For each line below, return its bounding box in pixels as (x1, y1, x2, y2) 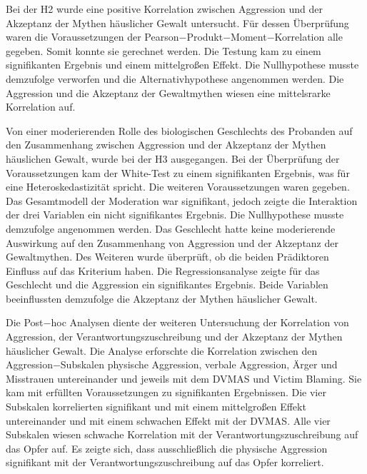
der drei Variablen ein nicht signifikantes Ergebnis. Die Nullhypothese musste (6, 207, 344, 222)
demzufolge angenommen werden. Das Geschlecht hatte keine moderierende (6, 221, 336, 236)
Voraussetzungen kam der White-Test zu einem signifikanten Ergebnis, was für (6, 165, 350, 180)
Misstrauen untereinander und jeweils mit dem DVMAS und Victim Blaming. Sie (6, 370, 362, 385)
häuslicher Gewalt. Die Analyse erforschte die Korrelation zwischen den (6, 343, 318, 358)
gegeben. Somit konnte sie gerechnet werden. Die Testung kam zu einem (6, 43, 321, 58)
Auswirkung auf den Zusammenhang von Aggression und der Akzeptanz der (6, 235, 338, 250)
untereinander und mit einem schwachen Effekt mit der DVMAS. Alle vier (6, 413, 331, 428)
